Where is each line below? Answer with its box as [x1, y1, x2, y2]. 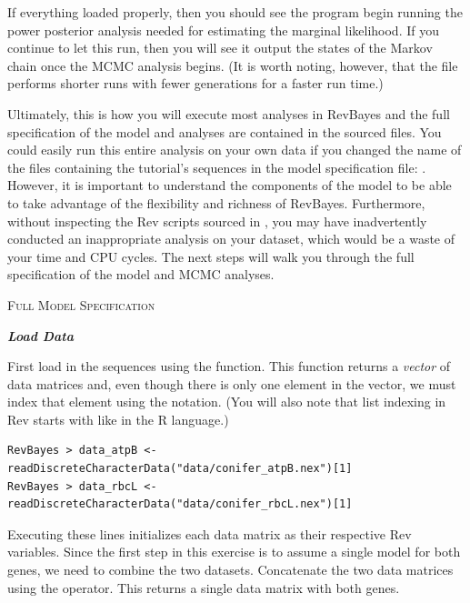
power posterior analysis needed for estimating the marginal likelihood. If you [7, 20, 439, 39]
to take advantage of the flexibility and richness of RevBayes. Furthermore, [7, 193, 425, 212]
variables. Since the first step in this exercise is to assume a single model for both [7, 542, 461, 561]
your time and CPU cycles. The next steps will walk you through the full [7, 246, 415, 266]
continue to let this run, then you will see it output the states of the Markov [7, 38, 433, 57]
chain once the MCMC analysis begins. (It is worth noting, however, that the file [7, 55, 458, 75]
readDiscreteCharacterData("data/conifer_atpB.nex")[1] [7, 462, 353, 476]
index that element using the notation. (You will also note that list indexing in [7, 392, 446, 411]
